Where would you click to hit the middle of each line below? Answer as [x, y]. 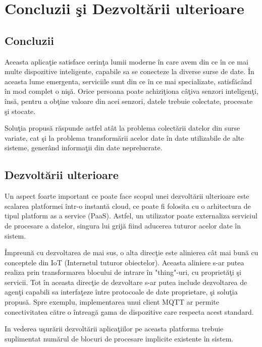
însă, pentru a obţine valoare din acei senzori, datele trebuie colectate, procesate [129, 101]
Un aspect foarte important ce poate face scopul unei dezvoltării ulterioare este [127, 196]
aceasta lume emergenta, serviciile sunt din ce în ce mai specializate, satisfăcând [128, 81]
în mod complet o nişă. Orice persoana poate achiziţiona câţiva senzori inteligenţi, [132, 91]
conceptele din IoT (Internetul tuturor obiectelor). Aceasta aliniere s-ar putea [124, 262]
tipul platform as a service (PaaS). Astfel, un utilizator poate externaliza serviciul [131, 216]
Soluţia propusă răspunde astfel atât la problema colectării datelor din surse [122, 128]
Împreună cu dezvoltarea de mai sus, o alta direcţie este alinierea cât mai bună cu [132, 252]
